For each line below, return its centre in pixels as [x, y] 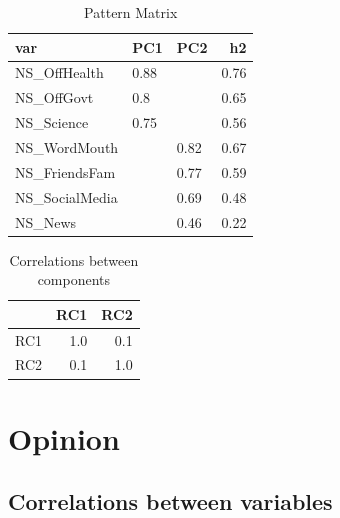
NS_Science [52, 122]
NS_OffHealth [59, 72]
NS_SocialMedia [66, 196]
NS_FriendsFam [65, 171]
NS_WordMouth [67, 146]
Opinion [64, 437]
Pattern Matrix [131, 12]
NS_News [46, 221]
